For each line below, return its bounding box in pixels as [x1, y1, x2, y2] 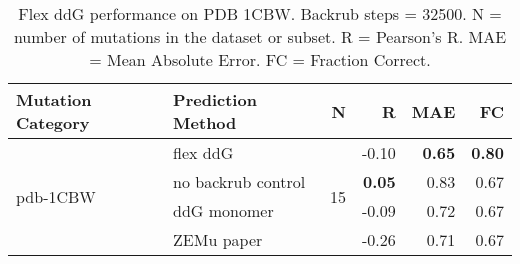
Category [16, 111, 90, 134]
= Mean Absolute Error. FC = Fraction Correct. [89, 48, 431, 71]
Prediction [173, 88, 257, 111]
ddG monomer [173, 199, 274, 222]
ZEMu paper [173, 228, 263, 251]
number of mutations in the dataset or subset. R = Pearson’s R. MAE [13, 25, 507, 48]
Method [173, 111, 237, 134]
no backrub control [173, 170, 306, 193]
